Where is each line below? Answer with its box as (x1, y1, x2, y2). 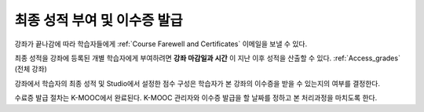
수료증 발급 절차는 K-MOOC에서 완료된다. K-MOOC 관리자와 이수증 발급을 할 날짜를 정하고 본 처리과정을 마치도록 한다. (14, 93, 378, 103)
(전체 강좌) (14, 64, 47, 74)
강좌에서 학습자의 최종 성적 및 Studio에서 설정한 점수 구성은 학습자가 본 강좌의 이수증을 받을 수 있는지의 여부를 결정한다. (14, 78, 381, 88)
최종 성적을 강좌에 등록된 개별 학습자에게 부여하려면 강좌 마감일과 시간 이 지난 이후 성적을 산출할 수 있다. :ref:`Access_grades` (14, 53, 400, 63)
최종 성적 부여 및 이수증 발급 (14, 12, 184, 29)
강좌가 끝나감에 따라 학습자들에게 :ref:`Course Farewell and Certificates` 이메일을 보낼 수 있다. (14, 39, 308, 49)
